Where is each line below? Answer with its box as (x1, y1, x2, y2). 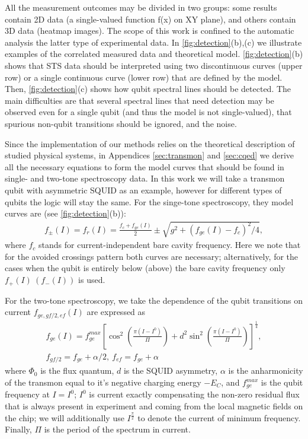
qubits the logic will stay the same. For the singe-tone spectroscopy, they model (5, 195, 294, 208)
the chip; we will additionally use (5, 411, 124, 424)
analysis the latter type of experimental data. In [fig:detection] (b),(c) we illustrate (5, 36, 302, 48)
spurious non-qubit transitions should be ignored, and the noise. (5, 117, 237, 129)
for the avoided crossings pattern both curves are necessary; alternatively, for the (5, 250, 299, 262)
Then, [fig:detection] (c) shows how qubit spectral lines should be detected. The (5, 82, 291, 95)
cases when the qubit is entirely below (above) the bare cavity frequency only (5, 262, 285, 274)
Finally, (5, 423, 32, 435)
